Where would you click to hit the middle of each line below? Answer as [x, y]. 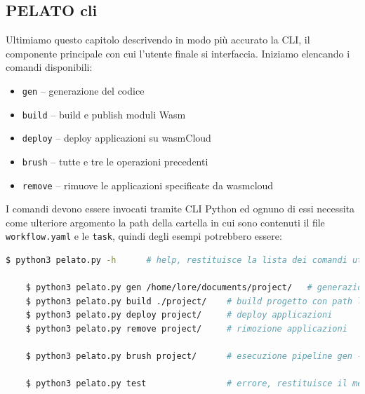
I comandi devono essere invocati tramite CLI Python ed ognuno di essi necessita [180, 209]
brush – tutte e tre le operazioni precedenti [115, 161]
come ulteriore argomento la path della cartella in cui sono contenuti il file [165, 222]
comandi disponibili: [49, 67]
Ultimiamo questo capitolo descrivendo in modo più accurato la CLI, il [158, 40]
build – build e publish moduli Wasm [104, 114]
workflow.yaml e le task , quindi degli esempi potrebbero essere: [144, 236]
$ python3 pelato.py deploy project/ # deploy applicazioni [179, 315]
